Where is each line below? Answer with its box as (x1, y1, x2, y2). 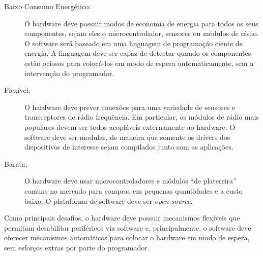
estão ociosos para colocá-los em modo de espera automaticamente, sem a (24, 57, 254, 68)
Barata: (4, 158, 27, 169)
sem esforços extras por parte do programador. (4, 242, 150, 252)
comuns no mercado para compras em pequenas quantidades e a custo (24, 185, 243, 196)
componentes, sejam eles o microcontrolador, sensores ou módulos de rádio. (24, 28, 259, 39)
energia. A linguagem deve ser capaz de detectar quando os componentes (24, 48, 251, 58)
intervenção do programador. (24, 67, 114, 78)
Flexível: (4, 85, 31, 95)
